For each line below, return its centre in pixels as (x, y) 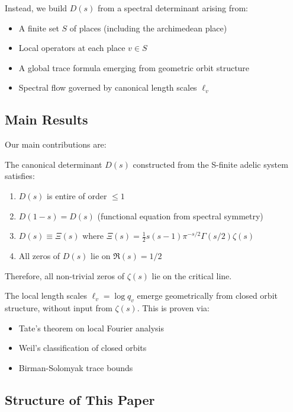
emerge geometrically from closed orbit (207, 296)
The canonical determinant (54, 164)
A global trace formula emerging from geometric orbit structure (134, 67)
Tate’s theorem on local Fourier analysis (91, 328)
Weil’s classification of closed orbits (83, 348)
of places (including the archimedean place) (148, 28)
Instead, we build (36, 8)
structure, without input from (59, 307)
